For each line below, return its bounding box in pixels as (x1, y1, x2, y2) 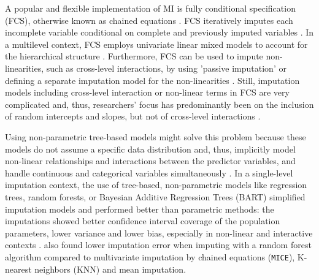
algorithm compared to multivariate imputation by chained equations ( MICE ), (5, 250, 295, 263)
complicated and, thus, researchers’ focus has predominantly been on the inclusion (5, 97, 314, 110)
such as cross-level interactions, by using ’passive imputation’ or (46, 61, 286, 74)
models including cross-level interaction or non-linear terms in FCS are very (5, 86, 290, 99)
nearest (5, 262, 32, 275)
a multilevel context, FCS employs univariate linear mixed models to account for (5, 37, 308, 50)
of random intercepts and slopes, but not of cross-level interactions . (5, 110, 261, 123)
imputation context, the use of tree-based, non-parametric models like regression (5, 178, 307, 191)
